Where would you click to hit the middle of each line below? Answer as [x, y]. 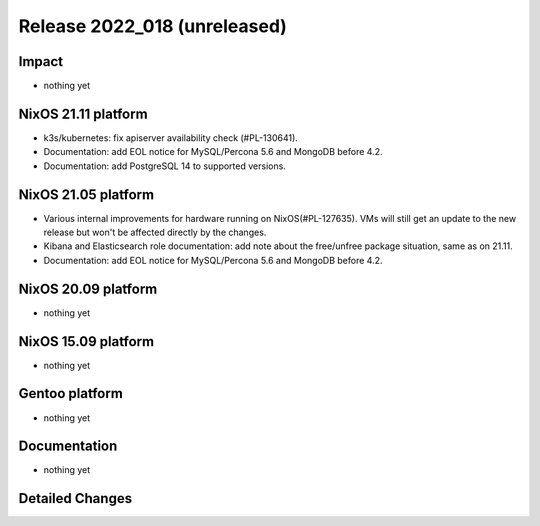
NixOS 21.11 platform [83, 113]
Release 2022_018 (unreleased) [152, 26]
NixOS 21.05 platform [86, 194]
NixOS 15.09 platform [86, 341]
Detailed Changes [75, 498]
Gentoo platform [71, 393]
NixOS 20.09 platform [88, 288]
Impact [41, 61]
